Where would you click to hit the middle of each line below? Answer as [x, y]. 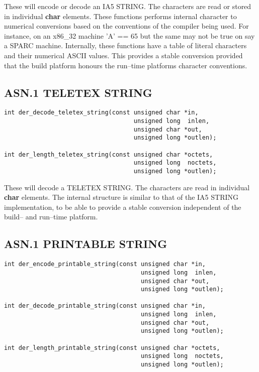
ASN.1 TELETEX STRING [78, 92]
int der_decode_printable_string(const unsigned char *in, [105, 306]
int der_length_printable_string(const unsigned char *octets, [112, 348]
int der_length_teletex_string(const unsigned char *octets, [109, 154]
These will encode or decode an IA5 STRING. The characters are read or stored [128, 6]
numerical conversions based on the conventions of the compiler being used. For [126, 26]
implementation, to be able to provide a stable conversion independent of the [123, 207]
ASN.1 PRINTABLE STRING [86, 244]
